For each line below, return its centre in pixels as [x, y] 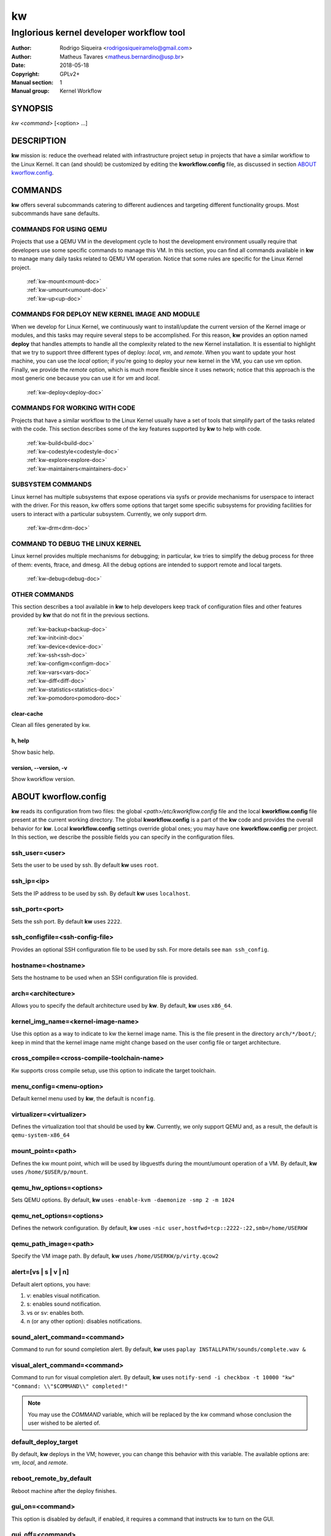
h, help [20, 741]
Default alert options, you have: [51, 1284]
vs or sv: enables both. [55, 1312]
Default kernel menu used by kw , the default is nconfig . [83, 1098]
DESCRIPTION [39, 141]
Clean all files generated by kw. [51, 725]
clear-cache [27, 713]
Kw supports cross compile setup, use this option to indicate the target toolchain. [114, 1070]
